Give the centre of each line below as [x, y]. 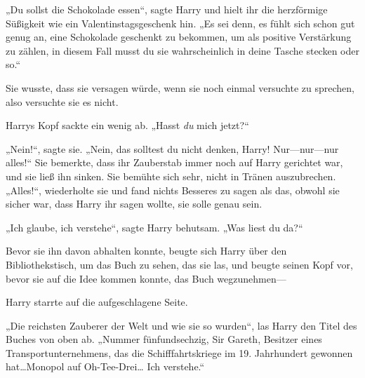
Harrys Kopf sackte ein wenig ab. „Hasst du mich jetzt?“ [127, 125]
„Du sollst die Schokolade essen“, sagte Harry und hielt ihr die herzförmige [167, 9]
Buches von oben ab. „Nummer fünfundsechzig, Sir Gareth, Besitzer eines [164, 339]
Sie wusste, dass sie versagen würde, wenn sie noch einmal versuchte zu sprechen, [180, 87]
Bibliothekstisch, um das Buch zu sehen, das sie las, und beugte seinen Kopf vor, [179, 264]
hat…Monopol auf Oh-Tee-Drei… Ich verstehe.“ [105, 366]
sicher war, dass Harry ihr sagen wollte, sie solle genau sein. [134, 204]
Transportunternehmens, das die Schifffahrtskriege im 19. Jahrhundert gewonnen [179, 352]
